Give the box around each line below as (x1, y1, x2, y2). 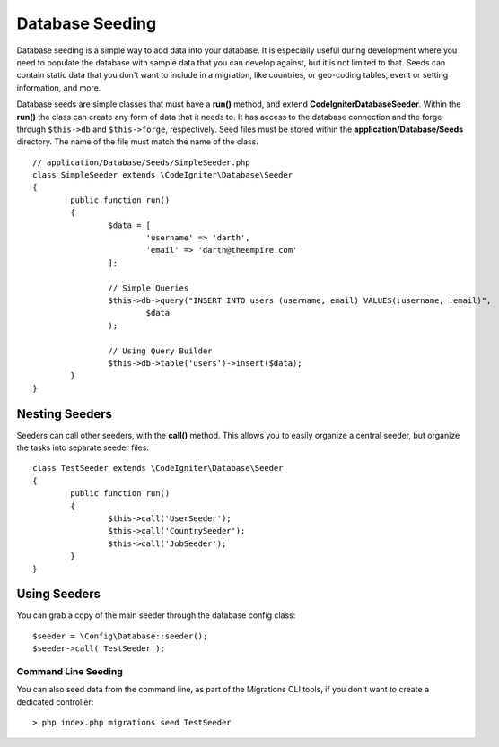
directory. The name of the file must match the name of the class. (16, 136, 259, 147)
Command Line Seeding (16, 664, 123, 677)
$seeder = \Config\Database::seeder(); (32, 630, 208, 641)
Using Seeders (16, 586, 101, 602)
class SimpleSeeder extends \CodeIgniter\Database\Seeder (32, 170, 293, 180)
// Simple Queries (108, 282, 189, 293)
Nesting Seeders (16, 406, 112, 421)
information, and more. (16, 82, 101, 93)
